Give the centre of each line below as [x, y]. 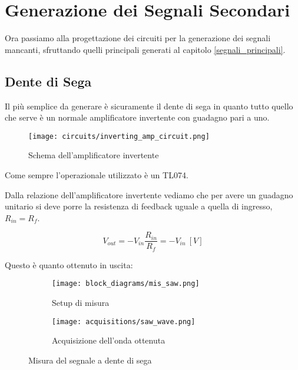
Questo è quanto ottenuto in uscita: [69, 264]
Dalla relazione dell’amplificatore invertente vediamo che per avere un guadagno [149, 194]
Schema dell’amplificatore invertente [94, 155]
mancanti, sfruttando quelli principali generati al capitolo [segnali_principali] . [145, 49]
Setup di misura [81, 303]
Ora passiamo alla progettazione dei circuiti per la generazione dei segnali [138, 38]
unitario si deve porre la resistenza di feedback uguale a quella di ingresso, [139, 206]
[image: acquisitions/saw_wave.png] [124, 321]
